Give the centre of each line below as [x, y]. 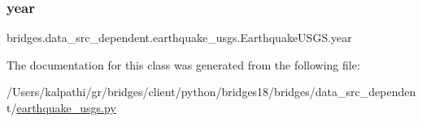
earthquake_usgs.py [66, 107]
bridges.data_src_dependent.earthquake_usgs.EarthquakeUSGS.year [179, 38]
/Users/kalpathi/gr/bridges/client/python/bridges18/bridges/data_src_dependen [211, 92]
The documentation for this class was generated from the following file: [183, 64]
